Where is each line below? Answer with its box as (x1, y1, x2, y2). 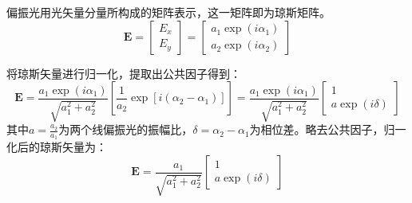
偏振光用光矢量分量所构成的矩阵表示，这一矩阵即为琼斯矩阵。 (6, 4, 331, 20)
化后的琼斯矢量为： (6, 139, 107, 155)
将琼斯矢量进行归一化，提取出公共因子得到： (6, 64, 241, 81)
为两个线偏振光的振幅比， (58, 121, 193, 138)
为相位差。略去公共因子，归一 (249, 121, 406, 138)
